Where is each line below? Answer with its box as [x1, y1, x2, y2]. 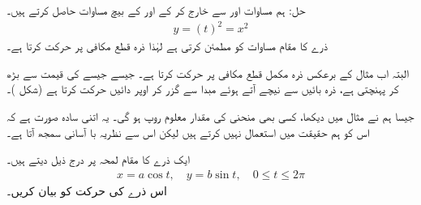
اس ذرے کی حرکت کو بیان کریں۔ [6, 182, 167, 199]
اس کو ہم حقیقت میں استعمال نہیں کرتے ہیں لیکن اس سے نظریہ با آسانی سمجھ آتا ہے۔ [6, 123, 370, 140]
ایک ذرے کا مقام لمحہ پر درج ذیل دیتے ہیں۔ [6, 151, 191, 168]
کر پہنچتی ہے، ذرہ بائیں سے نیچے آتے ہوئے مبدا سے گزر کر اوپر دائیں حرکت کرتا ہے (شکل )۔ [6, 80, 399, 97]
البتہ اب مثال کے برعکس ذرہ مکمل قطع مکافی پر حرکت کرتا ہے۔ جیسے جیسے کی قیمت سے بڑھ [6, 64, 410, 81]
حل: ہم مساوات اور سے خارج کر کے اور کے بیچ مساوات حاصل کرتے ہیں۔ [6, 2, 306, 18]
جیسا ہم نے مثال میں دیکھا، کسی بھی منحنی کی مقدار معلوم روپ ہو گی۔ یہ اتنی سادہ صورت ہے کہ [6, 107, 415, 124]
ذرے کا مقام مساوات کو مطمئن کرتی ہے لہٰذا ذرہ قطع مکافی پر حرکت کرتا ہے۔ [6, 37, 328, 54]
